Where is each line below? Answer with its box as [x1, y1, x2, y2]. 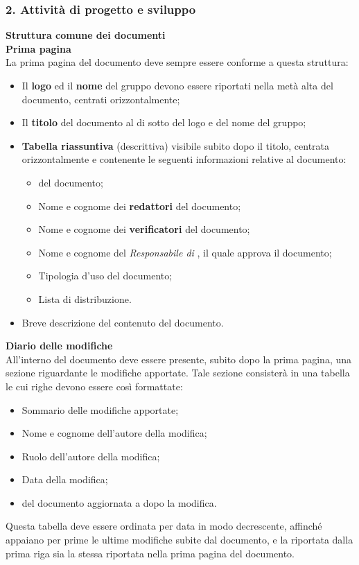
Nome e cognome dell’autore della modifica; [21, 426, 207, 440]
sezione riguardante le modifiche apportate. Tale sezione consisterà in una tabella [6, 365, 350, 380]
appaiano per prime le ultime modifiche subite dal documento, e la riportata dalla [6, 532, 353, 547]
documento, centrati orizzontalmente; [21, 92, 180, 106]
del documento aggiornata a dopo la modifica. [21, 495, 217, 510]
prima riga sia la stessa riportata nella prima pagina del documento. [6, 546, 295, 560]
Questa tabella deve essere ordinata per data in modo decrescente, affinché [6, 519, 322, 533]
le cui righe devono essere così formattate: [6, 379, 183, 393]
